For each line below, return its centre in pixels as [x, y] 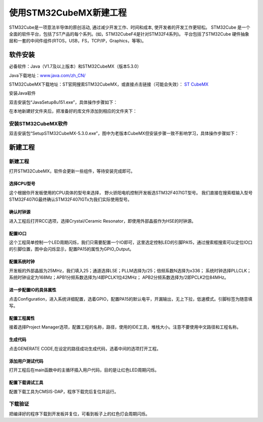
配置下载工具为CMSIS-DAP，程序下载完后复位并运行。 [64, 391]
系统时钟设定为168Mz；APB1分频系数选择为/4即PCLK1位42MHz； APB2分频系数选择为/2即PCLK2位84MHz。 [119, 277]
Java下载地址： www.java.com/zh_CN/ [47, 75]
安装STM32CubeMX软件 [38, 123]
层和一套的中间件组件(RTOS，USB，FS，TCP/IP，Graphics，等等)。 [78, 41]
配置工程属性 [22, 318]
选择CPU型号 [22, 184]
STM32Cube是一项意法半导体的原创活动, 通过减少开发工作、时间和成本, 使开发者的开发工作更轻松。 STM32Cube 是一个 [130, 27]
